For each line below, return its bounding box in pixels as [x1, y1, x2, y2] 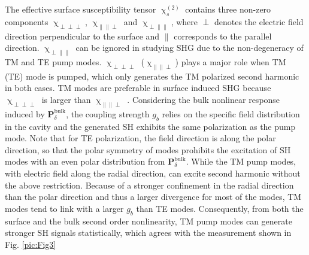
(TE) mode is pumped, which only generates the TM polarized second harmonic [5, 69, 299, 82]
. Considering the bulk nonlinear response [127, 93, 280, 105]
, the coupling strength [66, 107, 150, 120]
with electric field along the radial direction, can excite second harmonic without [5, 166, 301, 179]
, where [171, 15, 198, 28]
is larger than [41, 93, 91, 105]
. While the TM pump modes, [186, 155, 296, 168]
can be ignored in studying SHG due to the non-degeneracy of [75, 41, 304, 54]
